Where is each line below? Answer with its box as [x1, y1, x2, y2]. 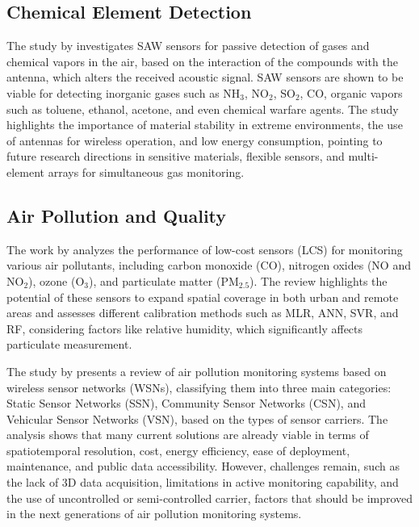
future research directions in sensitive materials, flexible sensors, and [6, 148, 345, 165]
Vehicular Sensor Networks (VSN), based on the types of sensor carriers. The [6, 410, 388, 427]
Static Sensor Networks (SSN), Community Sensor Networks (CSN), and [6, 395, 366, 412]
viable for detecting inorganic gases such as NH [6, 84, 241, 101]
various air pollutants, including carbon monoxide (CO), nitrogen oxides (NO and [6, 257, 411, 274]
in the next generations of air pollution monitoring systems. [6, 505, 302, 522]
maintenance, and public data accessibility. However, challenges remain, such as [6, 458, 400, 475]
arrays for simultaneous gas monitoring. [48, 163, 245, 180]
